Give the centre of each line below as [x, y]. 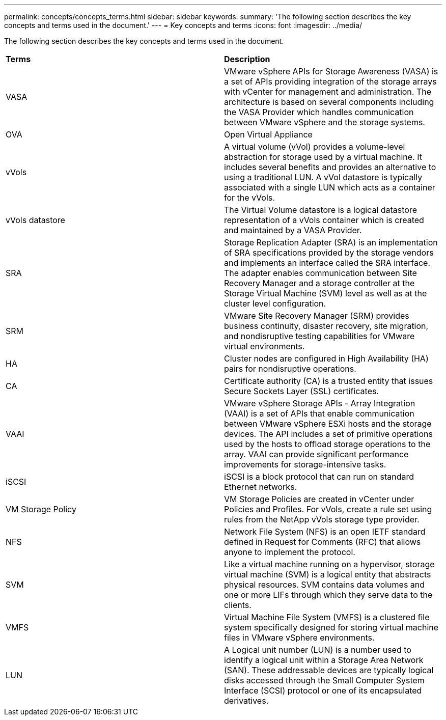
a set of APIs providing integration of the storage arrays [330, 81]
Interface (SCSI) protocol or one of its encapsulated [323, 690]
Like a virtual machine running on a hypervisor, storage [329, 564]
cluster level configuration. [275, 303]
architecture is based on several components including [329, 102]
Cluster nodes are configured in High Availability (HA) [326, 358]
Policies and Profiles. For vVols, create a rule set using [328, 509]
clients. [238, 605]
